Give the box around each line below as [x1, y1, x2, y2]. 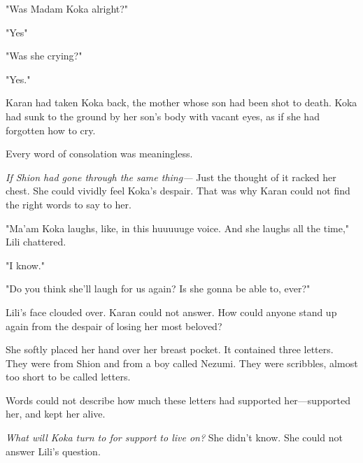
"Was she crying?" [6, 48, 83, 63]
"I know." [6, 257, 45, 272]
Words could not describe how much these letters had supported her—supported [6, 392, 351, 407]
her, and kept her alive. [6, 406, 106, 421]
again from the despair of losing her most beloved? [6, 318, 222, 333]
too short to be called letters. [6, 369, 131, 384]
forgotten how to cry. [6, 122, 96, 137]
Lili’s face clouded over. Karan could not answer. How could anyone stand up [6, 304, 337, 319]
